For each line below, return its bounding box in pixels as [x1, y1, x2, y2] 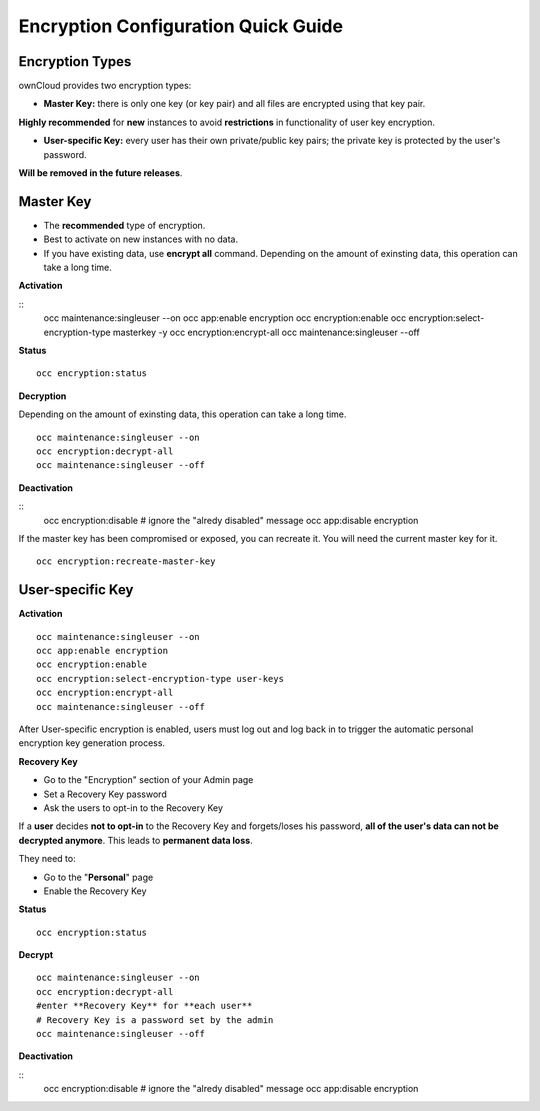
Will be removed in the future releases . [18, 167, 183, 179]
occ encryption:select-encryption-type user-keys [36, 673, 285, 684]
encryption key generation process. [18, 737, 165, 749]
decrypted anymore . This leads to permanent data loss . [18, 834, 254, 846]
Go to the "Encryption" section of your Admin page [43, 774, 254, 786]
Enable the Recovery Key [43, 885, 147, 897]
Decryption [18, 390, 67, 402]
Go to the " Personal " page [43, 871, 154, 883]
